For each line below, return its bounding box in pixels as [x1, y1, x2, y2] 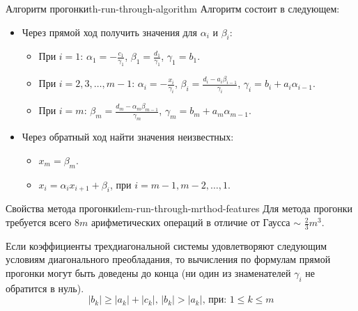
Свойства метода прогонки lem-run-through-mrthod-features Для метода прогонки [6, 201, 353, 216]
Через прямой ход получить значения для [22, 24, 198, 39]
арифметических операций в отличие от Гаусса [91, 215, 290, 230]
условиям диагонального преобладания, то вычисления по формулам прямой [6, 252, 331, 266]
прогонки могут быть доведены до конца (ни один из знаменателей [6, 266, 291, 280]
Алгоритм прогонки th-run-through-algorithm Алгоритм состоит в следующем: [6, 1, 340, 15]
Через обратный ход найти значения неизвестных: [22, 129, 234, 144]
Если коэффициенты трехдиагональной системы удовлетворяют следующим [6, 238, 327, 253]
